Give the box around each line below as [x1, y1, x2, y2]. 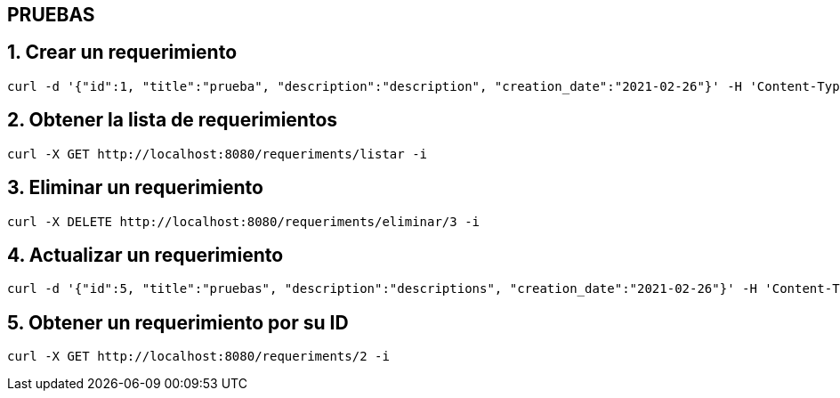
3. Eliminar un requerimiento [7, 176, 263, 199]
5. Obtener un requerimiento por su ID [7, 311, 349, 334]
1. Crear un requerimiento [7, 41, 238, 64]
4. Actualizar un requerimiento [7, 243, 284, 266]
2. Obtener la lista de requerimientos [7, 109, 338, 132]
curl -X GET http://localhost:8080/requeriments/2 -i [7, 349, 390, 364]
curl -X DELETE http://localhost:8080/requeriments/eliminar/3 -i [7, 214, 481, 229]
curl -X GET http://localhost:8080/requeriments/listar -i [7, 146, 428, 161]
